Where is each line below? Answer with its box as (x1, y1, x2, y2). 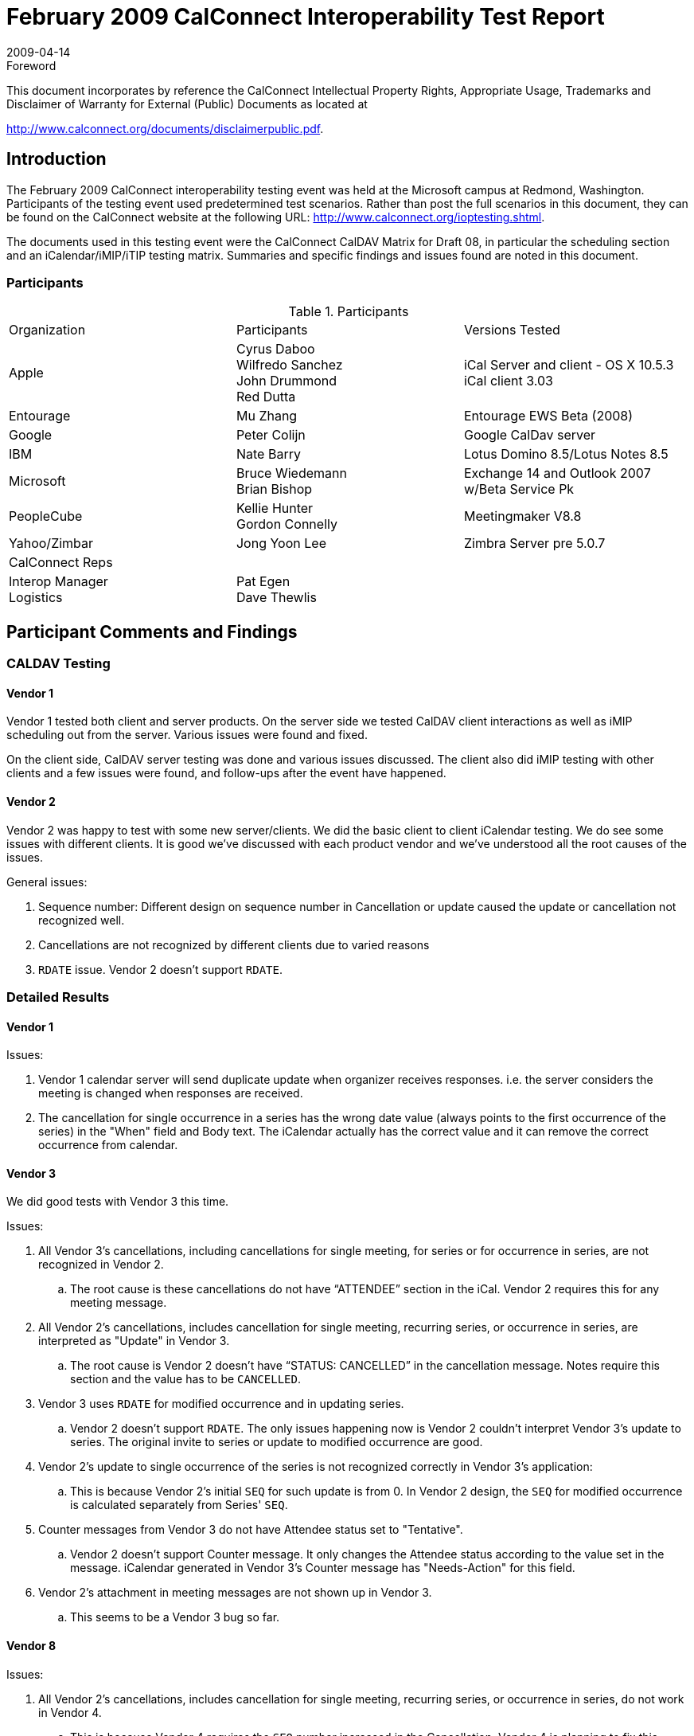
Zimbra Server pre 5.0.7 (463, 535, 606, 552)
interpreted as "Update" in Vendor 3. (38, 1334, 230, 1348)
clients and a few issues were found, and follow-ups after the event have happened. (6, 766, 446, 780)
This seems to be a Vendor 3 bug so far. (70, 1610, 280, 1625)
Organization (9, 322, 86, 338)
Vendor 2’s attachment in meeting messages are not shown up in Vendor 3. (38, 1585, 432, 1600)
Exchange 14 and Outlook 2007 (463, 465, 651, 482)
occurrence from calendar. (38, 1138, 178, 1152)
